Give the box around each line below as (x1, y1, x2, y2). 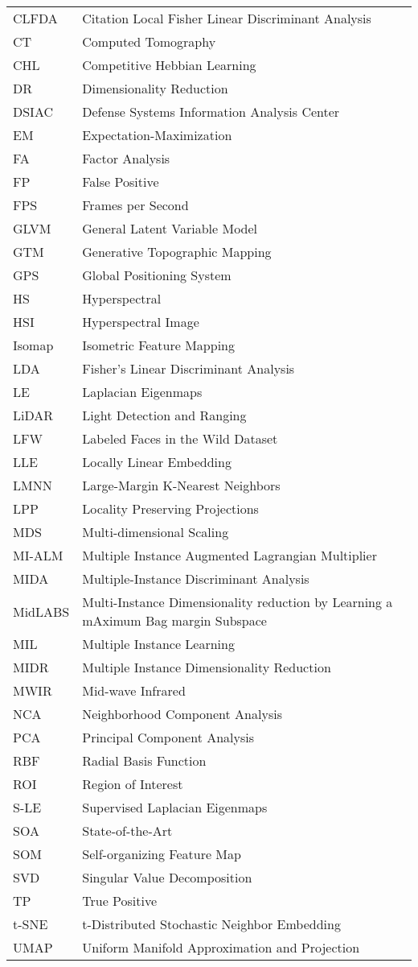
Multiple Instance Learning (82, 634, 235, 653)
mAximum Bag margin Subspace (82, 611, 267, 630)
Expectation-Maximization (82, 126, 232, 144)
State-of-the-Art (82, 821, 173, 840)
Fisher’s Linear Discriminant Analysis (82, 359, 295, 378)
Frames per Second (82, 196, 189, 214)
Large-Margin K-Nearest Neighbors (82, 476, 281, 494)
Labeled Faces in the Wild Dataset (82, 429, 278, 448)
